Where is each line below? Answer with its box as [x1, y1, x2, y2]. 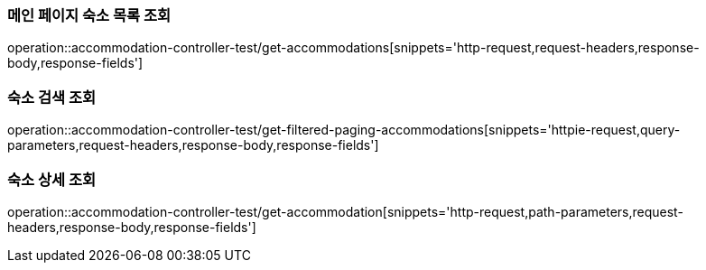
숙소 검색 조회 [7, 88, 97, 107]
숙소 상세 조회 [7, 170, 97, 189]
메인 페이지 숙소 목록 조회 [7, 6, 172, 24]
